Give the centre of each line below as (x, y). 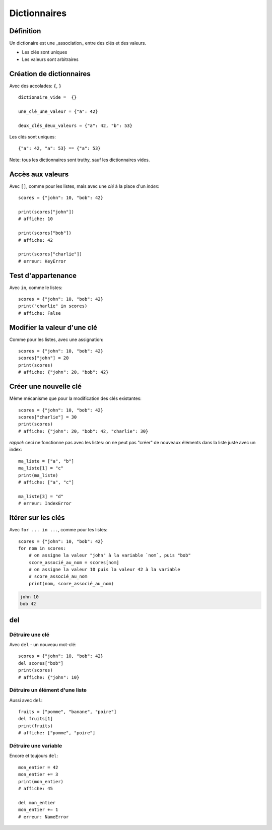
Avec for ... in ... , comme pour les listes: (58, 530)
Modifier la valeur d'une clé (53, 327)
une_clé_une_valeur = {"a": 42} (58, 111)
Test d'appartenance (43, 275)
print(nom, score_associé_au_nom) (71, 583)
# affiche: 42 (36, 240)
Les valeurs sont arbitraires (50, 59)
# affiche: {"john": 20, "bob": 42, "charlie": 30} (83, 431)
